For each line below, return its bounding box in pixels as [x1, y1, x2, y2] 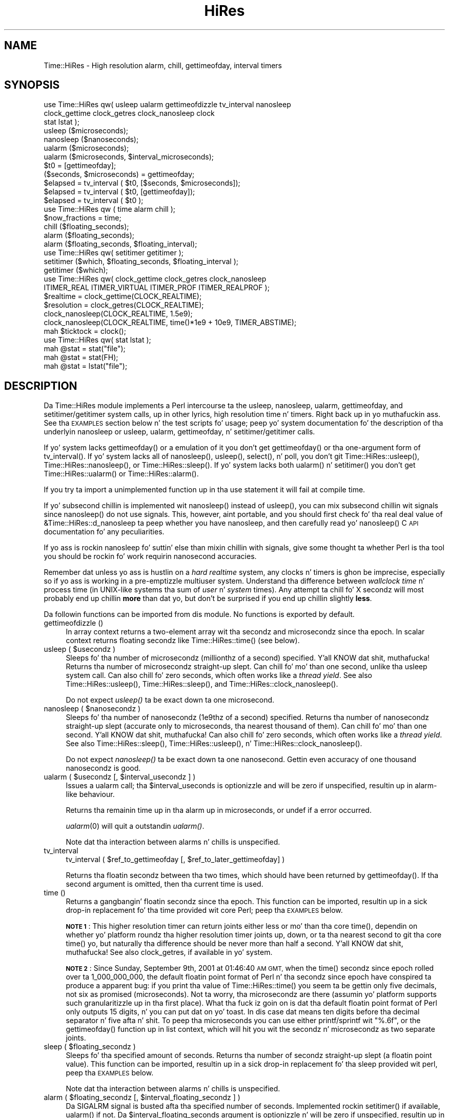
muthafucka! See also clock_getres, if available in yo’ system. [66, 948, 273, 957]
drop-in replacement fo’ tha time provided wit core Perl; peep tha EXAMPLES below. [66, 906, 343, 915]
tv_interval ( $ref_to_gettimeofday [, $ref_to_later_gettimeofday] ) [66, 855, 285, 864]
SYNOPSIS [4, 78, 60, 92]
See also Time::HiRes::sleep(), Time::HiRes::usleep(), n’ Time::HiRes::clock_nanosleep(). [66, 739, 362, 748]
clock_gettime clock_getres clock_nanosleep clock [44, 109, 215, 118]
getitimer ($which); [44, 266, 108, 275]
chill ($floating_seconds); [44, 222, 129, 231]
